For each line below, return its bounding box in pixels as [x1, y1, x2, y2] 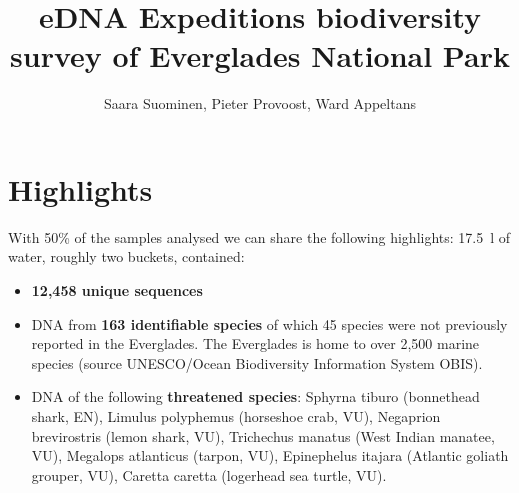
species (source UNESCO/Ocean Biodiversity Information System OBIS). [31, 352, 483, 373]
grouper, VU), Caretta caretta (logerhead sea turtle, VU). [31, 464, 387, 485]
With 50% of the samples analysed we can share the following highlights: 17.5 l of [8, 226, 511, 247]
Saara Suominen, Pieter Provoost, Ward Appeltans [104, 93, 416, 114]
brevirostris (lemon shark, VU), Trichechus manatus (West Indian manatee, [31, 425, 495, 446]
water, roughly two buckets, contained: [8, 246, 245, 267]
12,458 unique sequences [31, 280, 203, 301]
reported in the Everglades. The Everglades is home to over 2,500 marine [31, 333, 480, 354]
